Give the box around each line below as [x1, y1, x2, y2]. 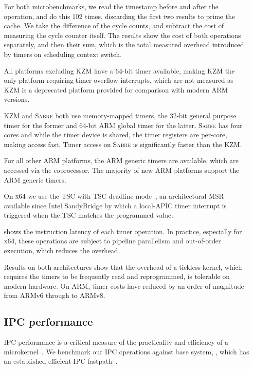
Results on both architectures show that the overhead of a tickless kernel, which [4, 261, 242, 272]
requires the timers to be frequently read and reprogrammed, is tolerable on [4, 271, 230, 281]
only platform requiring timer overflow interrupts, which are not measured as [4, 75, 234, 85]
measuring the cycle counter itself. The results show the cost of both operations [4, 30, 241, 40]
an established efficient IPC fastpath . [4, 356, 118, 366]
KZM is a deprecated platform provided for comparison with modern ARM [4, 84, 228, 94]
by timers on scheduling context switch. [4, 49, 122, 59]
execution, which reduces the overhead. [4, 245, 120, 256]
